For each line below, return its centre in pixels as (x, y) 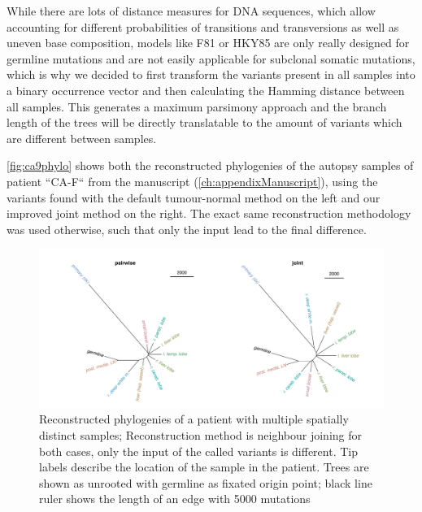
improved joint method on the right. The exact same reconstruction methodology (209, 213)
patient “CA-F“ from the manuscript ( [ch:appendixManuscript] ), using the (192, 181)
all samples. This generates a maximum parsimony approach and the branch (197, 106)
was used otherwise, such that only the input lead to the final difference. (187, 229)
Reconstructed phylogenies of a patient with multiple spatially (194, 419)
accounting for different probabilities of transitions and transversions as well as (203, 26)
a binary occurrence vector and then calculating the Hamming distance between (206, 90)
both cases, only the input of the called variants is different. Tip (198, 451)
